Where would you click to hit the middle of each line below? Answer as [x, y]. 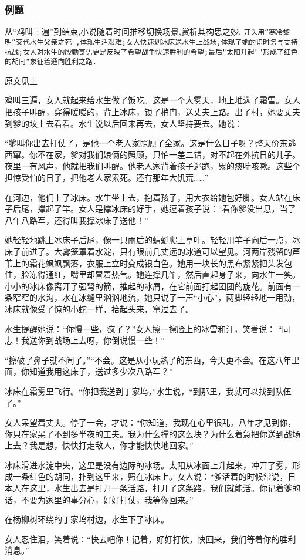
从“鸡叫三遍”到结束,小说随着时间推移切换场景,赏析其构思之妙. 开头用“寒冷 [144, 31]
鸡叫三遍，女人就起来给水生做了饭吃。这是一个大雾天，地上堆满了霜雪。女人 [152, 100]
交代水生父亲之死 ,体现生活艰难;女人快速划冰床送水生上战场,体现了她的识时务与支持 [157, 42]
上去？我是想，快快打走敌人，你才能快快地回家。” [99, 445]
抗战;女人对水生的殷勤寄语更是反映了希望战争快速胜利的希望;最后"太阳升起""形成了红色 [151, 52]
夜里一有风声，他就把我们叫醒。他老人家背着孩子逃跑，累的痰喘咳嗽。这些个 [152, 166]
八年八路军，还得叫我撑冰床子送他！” [77, 220]
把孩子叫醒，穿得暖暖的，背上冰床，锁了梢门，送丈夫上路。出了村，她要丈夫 [152, 112]
